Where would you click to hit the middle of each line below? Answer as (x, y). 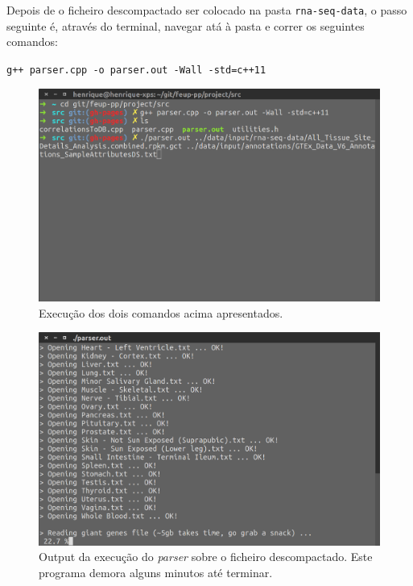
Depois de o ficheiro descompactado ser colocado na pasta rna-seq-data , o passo (207, 10)
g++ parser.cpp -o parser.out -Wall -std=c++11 (136, 70)
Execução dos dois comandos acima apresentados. (161, 312)
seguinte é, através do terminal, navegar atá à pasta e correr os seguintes (186, 25)
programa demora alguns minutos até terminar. (156, 572)
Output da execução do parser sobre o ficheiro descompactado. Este (206, 557)
